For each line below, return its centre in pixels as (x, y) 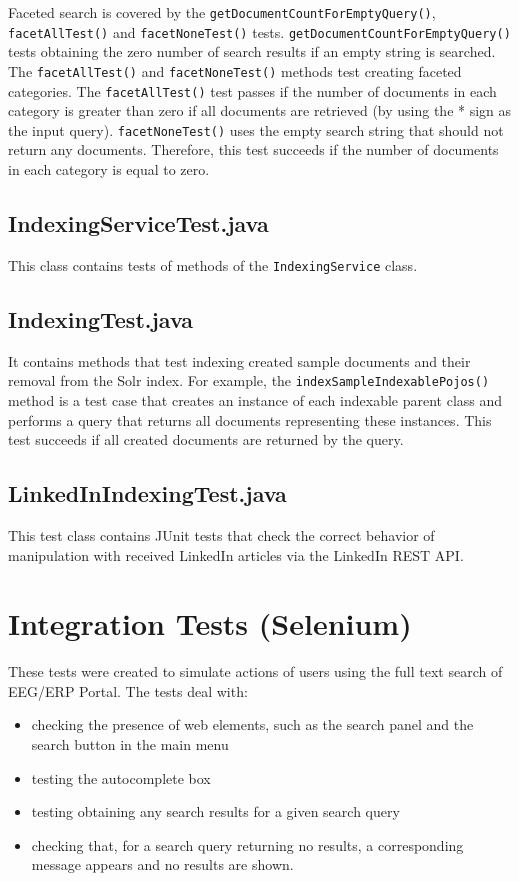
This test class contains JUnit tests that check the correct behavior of (221, 534)
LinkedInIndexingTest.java (147, 493)
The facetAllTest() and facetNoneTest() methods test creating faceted (235, 70)
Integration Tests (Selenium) (210, 623)
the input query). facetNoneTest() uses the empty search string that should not (256, 129)
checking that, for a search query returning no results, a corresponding (247, 844)
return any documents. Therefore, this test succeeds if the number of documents (253, 149)
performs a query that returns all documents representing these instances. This (250, 419)
